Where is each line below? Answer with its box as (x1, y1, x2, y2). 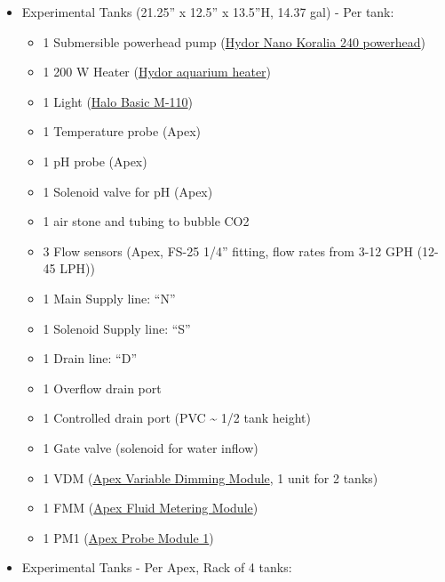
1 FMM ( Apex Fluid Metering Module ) (43, 498, 258, 517)
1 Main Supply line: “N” (43, 288, 176, 307)
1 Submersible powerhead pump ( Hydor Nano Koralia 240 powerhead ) (43, 32, 426, 51)
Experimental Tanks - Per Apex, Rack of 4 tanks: (21, 558, 292, 577)
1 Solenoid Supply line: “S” (43, 319, 191, 337)
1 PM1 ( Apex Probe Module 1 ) (43, 528, 214, 546)
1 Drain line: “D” (43, 349, 138, 368)
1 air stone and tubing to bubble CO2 (43, 212, 250, 230)
